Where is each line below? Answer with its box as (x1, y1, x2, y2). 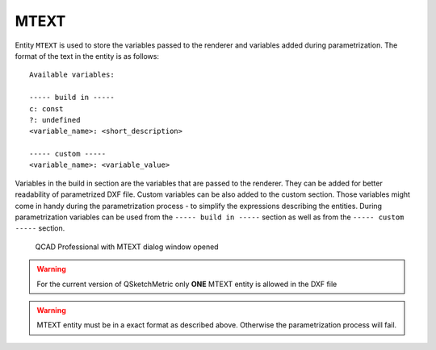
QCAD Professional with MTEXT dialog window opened (35, 242, 219, 252)
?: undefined (29, 115, 81, 124)
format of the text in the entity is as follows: (15, 51, 159, 60)
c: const (29, 104, 64, 113)
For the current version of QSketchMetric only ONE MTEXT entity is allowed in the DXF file (36, 279, 337, 289)
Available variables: (29, 70, 115, 80)
